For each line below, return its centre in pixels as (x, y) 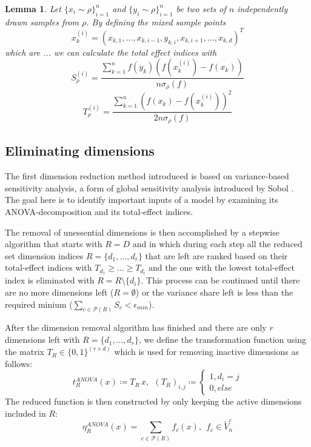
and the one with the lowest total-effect (222, 267)
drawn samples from (42, 22)
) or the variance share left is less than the (214, 292)
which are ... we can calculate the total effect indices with (111, 52)
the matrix (25, 352)
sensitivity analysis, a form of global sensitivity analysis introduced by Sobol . (149, 187)
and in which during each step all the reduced (217, 244)
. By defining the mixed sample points (156, 22)
